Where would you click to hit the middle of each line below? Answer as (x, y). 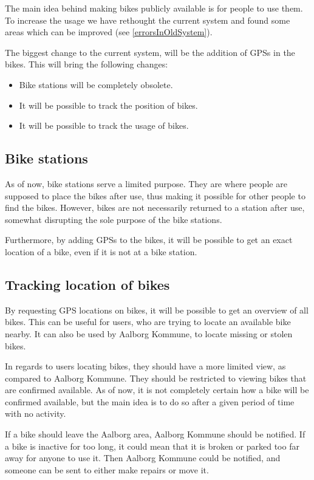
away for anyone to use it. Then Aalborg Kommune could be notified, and (143, 458)
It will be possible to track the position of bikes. (108, 105)
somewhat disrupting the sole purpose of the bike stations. (114, 219)
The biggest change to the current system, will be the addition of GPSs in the (150, 52)
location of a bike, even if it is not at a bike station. (101, 251)
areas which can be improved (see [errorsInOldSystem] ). (109, 32)
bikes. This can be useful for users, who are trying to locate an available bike (148, 322)
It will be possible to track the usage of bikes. (104, 125)
